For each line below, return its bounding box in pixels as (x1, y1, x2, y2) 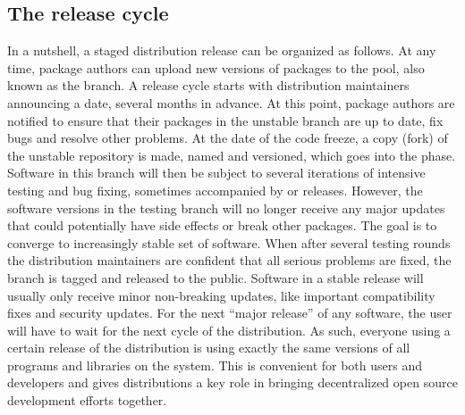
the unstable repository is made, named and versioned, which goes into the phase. (7, 145, 456, 164)
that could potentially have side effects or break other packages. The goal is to (7, 216, 437, 235)
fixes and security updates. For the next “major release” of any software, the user (7, 303, 452, 322)
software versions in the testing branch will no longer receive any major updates (7, 198, 445, 217)
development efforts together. (7, 391, 167, 410)
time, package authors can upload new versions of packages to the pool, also (7, 58, 425, 77)
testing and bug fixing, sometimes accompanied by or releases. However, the (7, 180, 423, 199)
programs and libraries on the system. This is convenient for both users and (7, 355, 423, 374)
